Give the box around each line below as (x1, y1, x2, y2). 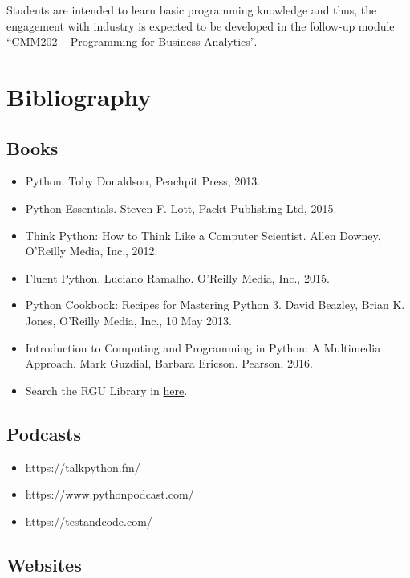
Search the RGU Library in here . (25, 381, 188, 398)
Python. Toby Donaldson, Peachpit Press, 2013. (25, 173, 261, 189)
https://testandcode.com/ (25, 512, 152, 529)
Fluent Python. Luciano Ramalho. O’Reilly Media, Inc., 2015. (25, 269, 330, 286)
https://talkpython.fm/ (25, 458, 140, 475)
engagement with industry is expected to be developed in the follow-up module (6, 17, 395, 34)
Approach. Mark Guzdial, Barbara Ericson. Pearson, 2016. (25, 355, 313, 372)
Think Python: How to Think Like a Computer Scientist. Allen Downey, (25, 226, 381, 243)
